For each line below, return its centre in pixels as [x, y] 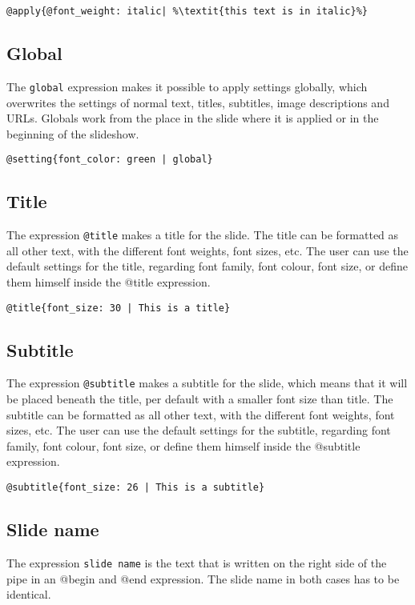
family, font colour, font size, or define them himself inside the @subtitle [183, 445]
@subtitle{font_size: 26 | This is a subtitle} [136, 488]
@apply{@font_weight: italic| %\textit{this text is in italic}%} [187, 11]
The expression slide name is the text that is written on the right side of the [197, 562]
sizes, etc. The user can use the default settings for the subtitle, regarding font [199, 430]
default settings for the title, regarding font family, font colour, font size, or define [207, 266]
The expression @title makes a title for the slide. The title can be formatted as [203, 235]
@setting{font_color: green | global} [110, 160]
